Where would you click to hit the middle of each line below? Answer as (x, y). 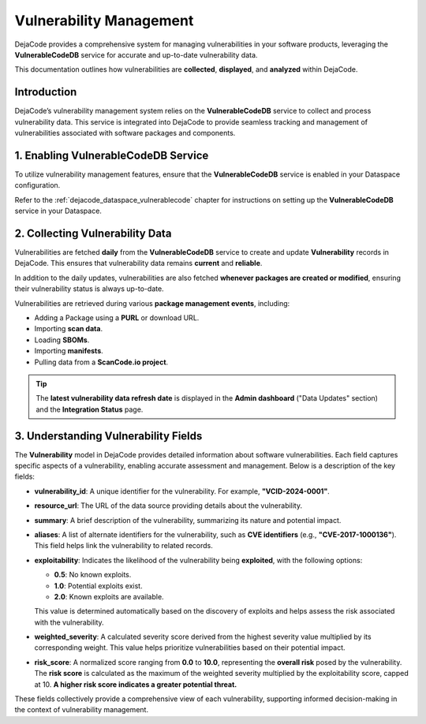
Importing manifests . (69, 351)
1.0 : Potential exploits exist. (98, 586)
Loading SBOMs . (62, 340)
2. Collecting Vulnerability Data (93, 233)
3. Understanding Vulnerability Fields (108, 436)
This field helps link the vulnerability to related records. (123, 546)
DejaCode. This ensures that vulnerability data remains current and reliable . (138, 263)
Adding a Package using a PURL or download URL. (117, 317)
